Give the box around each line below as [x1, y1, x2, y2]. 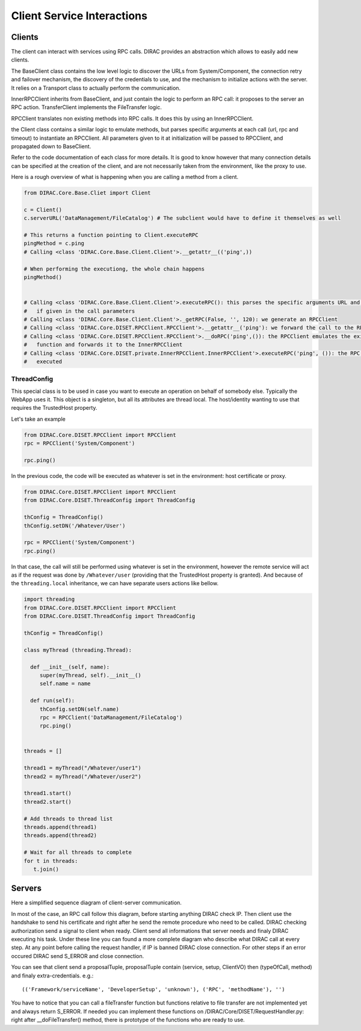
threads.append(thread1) [23, 824, 97, 830]
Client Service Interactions [11, 9, 147, 22]
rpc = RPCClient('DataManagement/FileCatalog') [39, 714, 183, 721]
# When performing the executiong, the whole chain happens [23, 265, 205, 272]
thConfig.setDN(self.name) [39, 706, 120, 712]
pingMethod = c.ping [23, 240, 84, 247]
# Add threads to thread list [23, 815, 113, 822]
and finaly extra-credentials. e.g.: [11, 972, 94, 979]
